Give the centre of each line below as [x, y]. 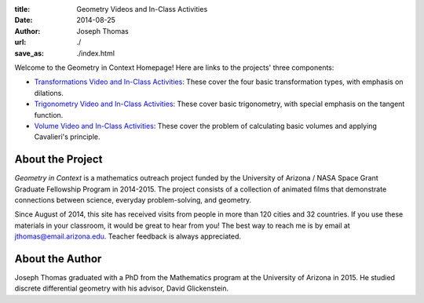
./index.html [96, 53]
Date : [24, 20]
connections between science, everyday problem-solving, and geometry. [133, 199]
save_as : [29, 53]
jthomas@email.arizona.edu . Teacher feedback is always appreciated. [128, 236]
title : [22, 9]
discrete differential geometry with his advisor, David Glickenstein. [122, 288]
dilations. [49, 93]
